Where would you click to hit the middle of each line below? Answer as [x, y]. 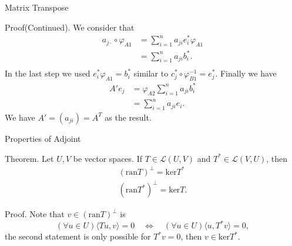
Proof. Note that [35, 214]
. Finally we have [246, 73]
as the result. [128, 117]
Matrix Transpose [37, 7]
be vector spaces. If [108, 158]
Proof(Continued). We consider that [70, 27]
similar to [151, 73]
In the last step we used [48, 73]
